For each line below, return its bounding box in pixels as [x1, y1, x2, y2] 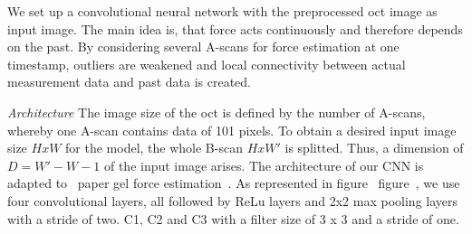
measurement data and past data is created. [7, 72, 252, 91]
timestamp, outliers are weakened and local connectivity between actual [7, 54, 406, 73]
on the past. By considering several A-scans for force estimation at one [7, 37, 400, 56]
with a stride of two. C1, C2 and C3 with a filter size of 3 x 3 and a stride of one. [7, 209, 459, 228]
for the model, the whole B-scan [65, 138, 243, 157]
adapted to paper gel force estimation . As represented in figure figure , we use [7, 173, 460, 192]
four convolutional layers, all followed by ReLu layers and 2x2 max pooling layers [7, 191, 458, 210]
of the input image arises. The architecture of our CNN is [103, 155, 424, 174]
